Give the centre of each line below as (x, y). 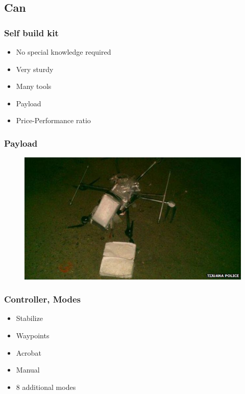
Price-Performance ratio (53, 120)
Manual (28, 370)
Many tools (34, 86)
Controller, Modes (42, 299)
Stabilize (29, 318)
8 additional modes (46, 387)
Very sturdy (35, 69)
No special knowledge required (64, 52)
